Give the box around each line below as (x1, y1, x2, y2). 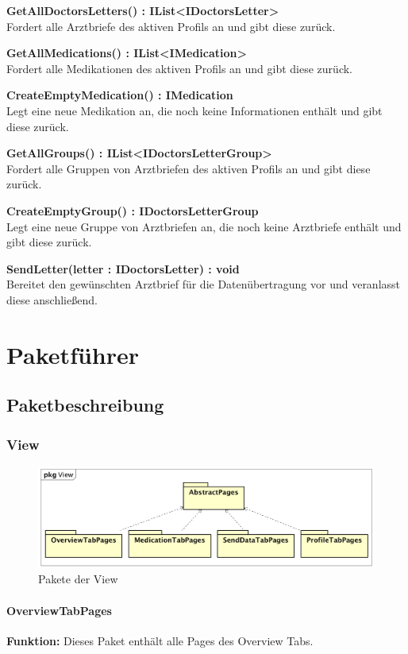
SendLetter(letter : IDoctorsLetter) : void (6, 260, 240, 277)
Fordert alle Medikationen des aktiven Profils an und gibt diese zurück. (6, 60, 352, 76)
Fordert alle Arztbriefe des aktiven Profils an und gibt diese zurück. (6, 17, 336, 34)
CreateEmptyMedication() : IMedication (6, 87, 233, 103)
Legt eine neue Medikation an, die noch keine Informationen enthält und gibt (6, 102, 383, 118)
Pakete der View (38, 571, 118, 587)
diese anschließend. (6, 291, 98, 308)
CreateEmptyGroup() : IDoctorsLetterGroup (6, 202, 259, 219)
